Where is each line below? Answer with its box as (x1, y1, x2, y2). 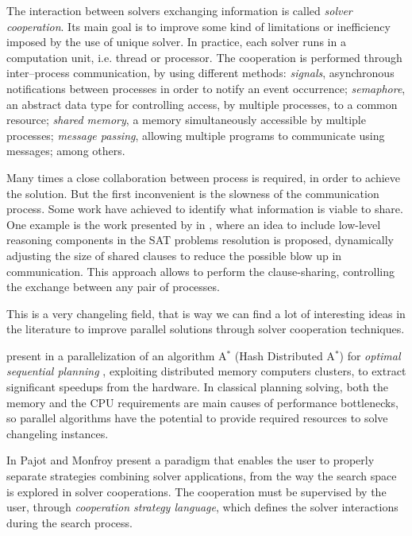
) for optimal (339, 347, 401, 363)
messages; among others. (6, 142, 125, 159)
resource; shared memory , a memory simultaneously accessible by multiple (6, 111, 366, 128)
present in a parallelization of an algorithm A (6, 347, 227, 363)
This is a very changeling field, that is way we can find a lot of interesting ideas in (6, 305, 406, 321)
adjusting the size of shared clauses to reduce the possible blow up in (6, 247, 342, 263)
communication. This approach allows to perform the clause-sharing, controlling (6, 262, 395, 279)
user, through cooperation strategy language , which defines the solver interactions (6, 499, 399, 515)
